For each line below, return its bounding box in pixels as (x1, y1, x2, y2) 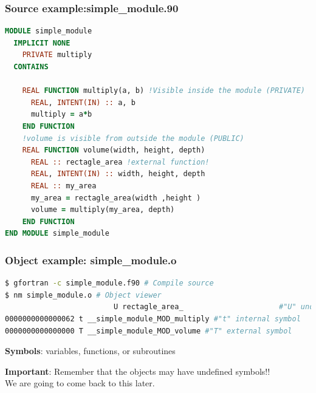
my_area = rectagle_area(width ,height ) (30, 193, 201, 202)
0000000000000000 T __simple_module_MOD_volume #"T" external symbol (5, 326, 292, 335)
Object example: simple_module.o (5, 252, 177, 267)
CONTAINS (13, 63, 49, 71)
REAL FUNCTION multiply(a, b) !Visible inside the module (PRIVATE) (22, 86, 305, 95)
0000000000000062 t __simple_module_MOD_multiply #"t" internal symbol (5, 314, 301, 323)
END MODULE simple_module (5, 229, 109, 238)
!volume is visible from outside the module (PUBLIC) (22, 134, 244, 143)
